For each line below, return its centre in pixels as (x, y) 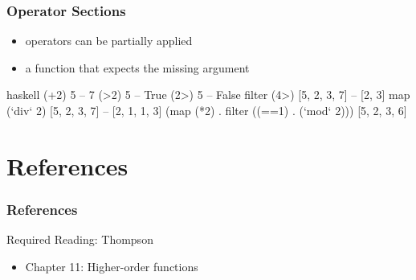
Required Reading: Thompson (80, 239)
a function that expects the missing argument (137, 67)
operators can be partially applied (109, 41)
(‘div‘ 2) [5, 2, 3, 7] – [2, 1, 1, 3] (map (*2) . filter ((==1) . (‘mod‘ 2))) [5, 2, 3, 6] (207, 110)
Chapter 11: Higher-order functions (112, 266)
